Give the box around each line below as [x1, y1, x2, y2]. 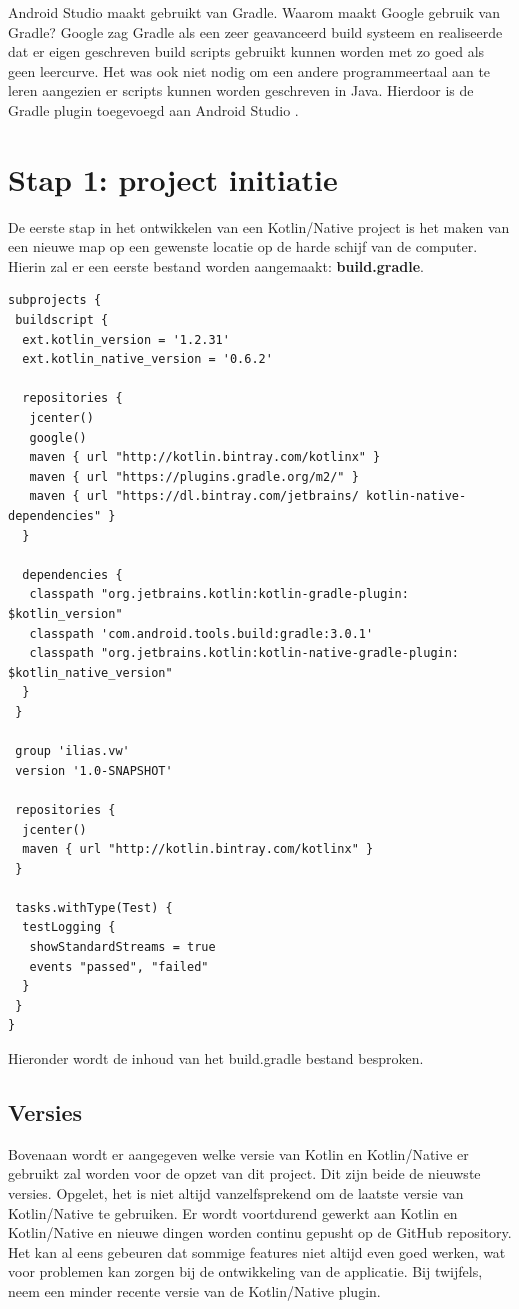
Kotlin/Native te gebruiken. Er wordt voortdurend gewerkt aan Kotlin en [8, 1202, 458, 1223]
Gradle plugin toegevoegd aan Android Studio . [8, 99, 299, 120]
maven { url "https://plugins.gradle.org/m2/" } [29, 469, 359, 484]
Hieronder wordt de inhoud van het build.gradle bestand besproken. [8, 1048, 424, 1069]
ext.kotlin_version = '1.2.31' [22, 332, 230, 347]
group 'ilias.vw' [15, 744, 130, 759]
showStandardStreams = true [29, 940, 216, 955]
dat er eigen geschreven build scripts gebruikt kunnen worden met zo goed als [8, 41, 485, 62]
